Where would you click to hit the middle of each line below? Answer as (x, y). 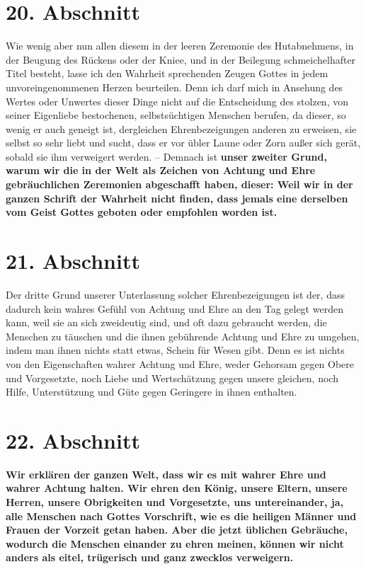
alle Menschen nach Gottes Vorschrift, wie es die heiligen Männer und (181, 516)
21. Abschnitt (73, 261)
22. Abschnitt (73, 440)
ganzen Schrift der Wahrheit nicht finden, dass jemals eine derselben (177, 198)
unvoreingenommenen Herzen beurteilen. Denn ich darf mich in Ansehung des (175, 87)
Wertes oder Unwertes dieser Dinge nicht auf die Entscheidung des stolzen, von (177, 101)
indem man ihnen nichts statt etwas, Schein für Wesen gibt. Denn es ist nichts (175, 350)
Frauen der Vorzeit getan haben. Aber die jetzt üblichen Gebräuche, (177, 530)
